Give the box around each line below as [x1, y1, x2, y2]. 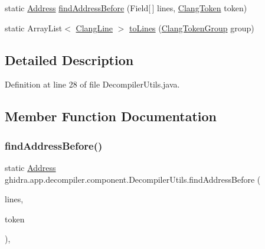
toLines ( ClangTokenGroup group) [129, 21, 254, 34]
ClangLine [76, 21, 113, 34]
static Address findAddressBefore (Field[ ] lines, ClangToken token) [5, 2, 247, 14]
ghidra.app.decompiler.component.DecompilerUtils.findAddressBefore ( [5, 173, 261, 185]
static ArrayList [5, 21, 63, 34]
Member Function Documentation [5, 107, 217, 125]
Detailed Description [5, 50, 134, 69]
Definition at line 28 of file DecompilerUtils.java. [5, 78, 180, 90]
